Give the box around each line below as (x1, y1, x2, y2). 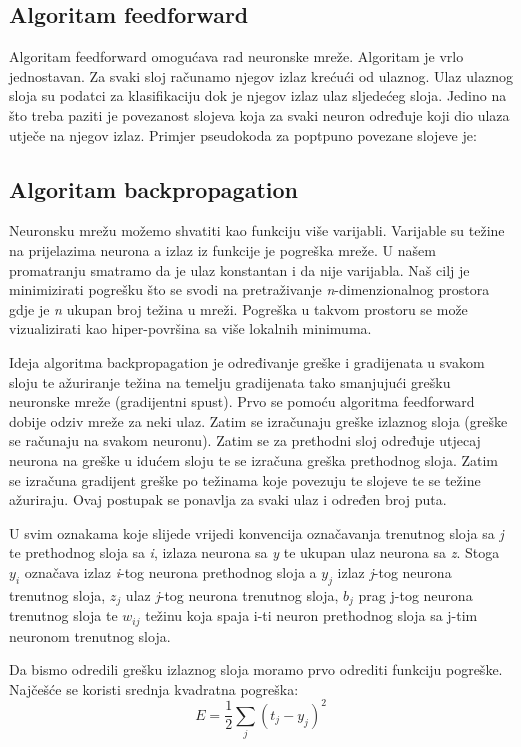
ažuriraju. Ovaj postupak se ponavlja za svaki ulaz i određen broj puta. (9, 489, 447, 510)
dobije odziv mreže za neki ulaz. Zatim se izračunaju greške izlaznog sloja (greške (9, 410, 508, 431)
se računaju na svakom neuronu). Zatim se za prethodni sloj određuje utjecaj (9, 430, 481, 451)
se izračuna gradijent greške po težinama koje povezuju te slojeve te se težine (9, 469, 481, 490)
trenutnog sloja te (9, 605, 118, 626)
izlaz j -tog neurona (337, 561, 452, 582)
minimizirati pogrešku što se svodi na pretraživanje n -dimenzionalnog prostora (9, 279, 490, 300)
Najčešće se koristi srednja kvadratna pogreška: (9, 678, 299, 699)
